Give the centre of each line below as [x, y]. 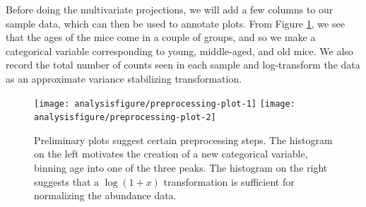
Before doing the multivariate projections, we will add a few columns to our [170, 9]
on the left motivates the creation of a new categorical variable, [171, 154]
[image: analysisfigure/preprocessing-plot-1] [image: [165, 103]
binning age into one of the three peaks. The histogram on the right [181, 168]
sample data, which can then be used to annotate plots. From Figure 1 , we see [175, 23]
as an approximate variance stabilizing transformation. [124, 78]
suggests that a [66, 181]
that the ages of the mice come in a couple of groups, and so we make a [161, 37]
